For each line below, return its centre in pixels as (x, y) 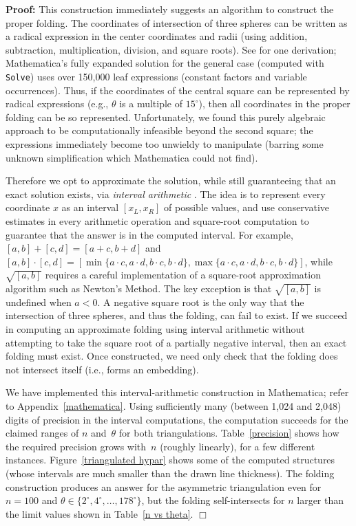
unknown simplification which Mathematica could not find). (132, 157)
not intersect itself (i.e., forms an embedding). (102, 369)
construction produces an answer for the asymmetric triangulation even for (164, 486)
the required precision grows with (76, 446)
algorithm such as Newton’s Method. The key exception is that (139, 288)
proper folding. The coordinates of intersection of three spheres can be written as (177, 22)
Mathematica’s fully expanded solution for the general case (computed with (165, 63)
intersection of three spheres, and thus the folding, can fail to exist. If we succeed (177, 315)
